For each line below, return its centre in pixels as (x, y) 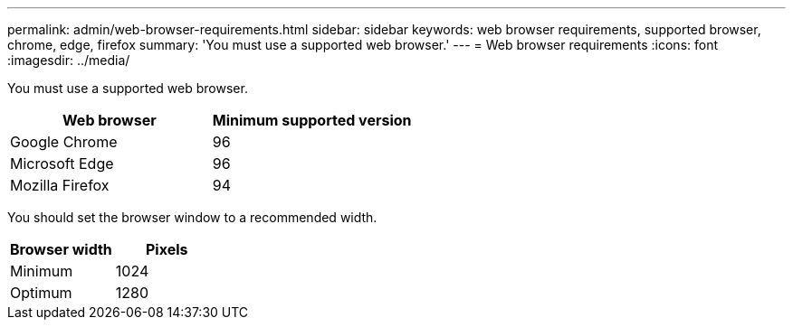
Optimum (41, 293)
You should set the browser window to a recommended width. (192, 217)
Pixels (167, 249)
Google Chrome (64, 142)
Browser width (61, 249)
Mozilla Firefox (60, 185)
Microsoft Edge (62, 163)
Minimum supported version (312, 120)
